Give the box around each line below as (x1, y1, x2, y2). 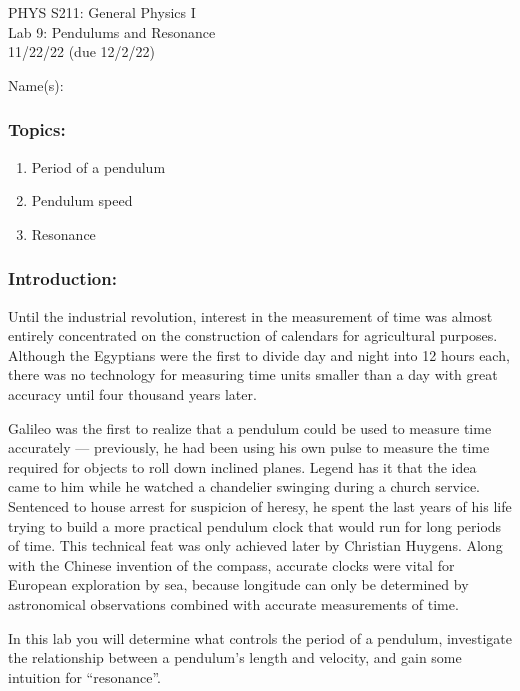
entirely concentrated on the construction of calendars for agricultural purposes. (8, 325, 498, 346)
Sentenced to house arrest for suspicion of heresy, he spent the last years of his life (8, 495, 512, 516)
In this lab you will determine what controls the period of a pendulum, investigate (8, 627, 512, 648)
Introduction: (8, 266, 117, 291)
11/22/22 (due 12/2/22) (8, 41, 155, 62)
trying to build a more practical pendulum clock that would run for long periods (8, 515, 502, 536)
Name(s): (8, 74, 64, 95)
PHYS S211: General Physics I (8, 2, 196, 22)
